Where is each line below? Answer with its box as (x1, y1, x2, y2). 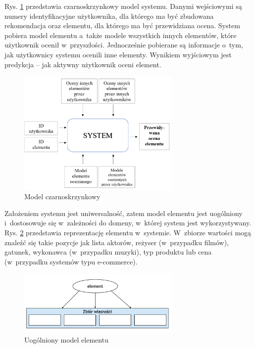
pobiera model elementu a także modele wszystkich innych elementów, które (4, 30, 237, 40)
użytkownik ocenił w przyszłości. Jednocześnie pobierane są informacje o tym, (4, 40, 243, 50)
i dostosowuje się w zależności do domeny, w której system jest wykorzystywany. (4, 217, 252, 228)
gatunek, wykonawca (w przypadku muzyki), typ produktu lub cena (4, 247, 212, 257)
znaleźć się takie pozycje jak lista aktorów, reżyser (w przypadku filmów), (4, 237, 229, 247)
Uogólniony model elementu (24, 334, 108, 345)
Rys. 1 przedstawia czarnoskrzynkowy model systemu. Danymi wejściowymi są (4, 1, 242, 11)
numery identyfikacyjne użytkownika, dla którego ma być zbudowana (4, 10, 214, 21)
